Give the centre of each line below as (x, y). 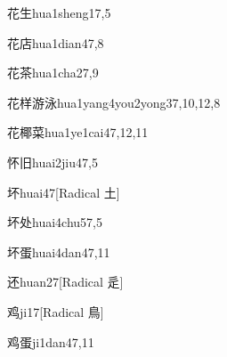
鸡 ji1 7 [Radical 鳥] (56, 311)
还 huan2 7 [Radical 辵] (65, 282)
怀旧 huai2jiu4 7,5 (53, 162)
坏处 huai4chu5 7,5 (55, 222)
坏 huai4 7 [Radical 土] (64, 192)
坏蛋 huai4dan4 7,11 (59, 252)
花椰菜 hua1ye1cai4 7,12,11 (78, 132)
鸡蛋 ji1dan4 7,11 (51, 341)
